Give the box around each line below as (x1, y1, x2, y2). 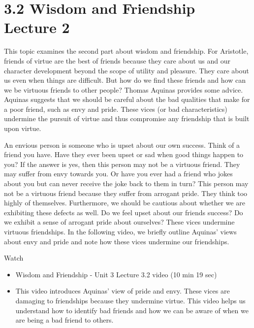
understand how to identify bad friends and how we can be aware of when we (15, 305, 249, 315)
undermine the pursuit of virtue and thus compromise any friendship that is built (4, 113, 250, 124)
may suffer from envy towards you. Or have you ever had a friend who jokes (4, 168, 233, 179)
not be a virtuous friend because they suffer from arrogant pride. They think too (4, 188, 248, 198)
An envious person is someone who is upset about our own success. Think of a (4, 139, 240, 150)
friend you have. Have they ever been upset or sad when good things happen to (4, 149, 244, 160)
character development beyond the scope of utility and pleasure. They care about (4, 65, 249, 75)
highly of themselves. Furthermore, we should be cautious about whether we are (4, 197, 245, 208)
